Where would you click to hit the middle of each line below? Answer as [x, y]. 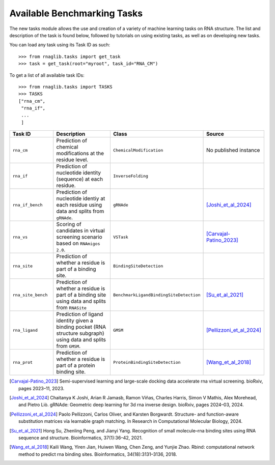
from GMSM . [68, 346]
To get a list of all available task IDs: [47, 75]
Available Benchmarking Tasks [76, 13]
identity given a [75, 321]
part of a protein [76, 365]
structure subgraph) [80, 333]
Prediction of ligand [80, 314]
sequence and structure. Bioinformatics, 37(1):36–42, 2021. [80, 438]
